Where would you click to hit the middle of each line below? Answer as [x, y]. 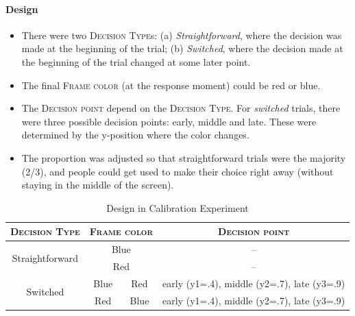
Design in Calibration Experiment [177, 207]
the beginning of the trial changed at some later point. [136, 61]
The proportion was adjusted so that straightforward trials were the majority [184, 157]
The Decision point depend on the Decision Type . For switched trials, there [181, 108]
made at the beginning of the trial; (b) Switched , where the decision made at [182, 48]
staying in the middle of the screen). [98, 185]
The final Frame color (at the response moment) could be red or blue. [171, 85]
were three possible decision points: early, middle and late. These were [169, 121]
